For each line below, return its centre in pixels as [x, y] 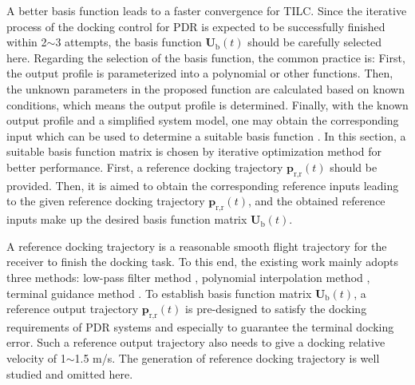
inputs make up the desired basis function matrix [127, 219]
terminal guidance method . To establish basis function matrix [159, 293]
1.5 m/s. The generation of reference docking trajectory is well [227, 358]
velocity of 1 [36, 358]
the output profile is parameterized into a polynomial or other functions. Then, [200, 73]
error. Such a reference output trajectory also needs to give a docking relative [196, 342]
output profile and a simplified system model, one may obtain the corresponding [203, 120]
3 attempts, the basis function [128, 42]
